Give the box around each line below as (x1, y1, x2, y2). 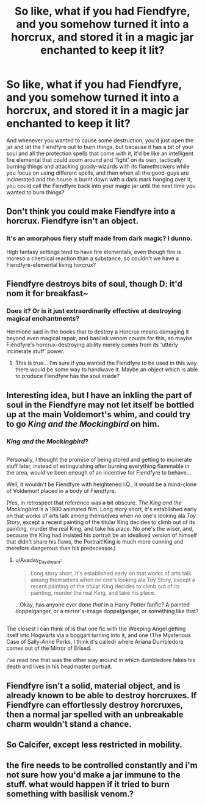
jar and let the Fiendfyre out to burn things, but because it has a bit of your (6, 143, 194, 150)
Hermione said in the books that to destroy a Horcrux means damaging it (6, 328, 189, 335)
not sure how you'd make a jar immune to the (6, 770, 181, 780)
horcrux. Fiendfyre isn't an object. (6, 216, 139, 227)
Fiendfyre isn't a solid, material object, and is (6, 680, 181, 691)
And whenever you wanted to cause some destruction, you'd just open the (6, 136, 194, 144)
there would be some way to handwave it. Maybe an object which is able (15, 366, 198, 373)
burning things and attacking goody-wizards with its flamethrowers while (6, 162, 190, 170)
